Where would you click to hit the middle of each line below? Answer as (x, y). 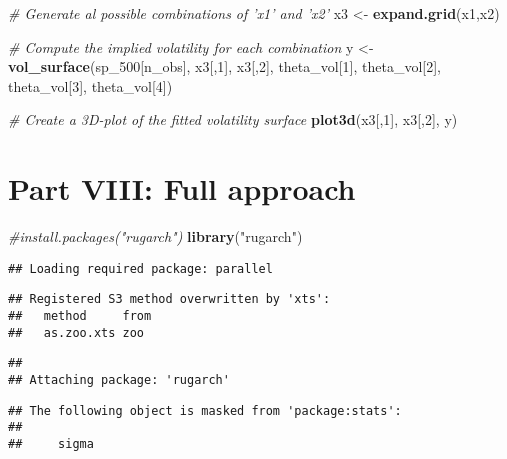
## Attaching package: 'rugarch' (119, 379)
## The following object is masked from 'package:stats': (205, 410)
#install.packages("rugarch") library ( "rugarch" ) (155, 236)
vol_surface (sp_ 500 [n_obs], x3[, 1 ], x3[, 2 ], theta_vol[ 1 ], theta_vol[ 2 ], (224, 66)
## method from (80, 316)
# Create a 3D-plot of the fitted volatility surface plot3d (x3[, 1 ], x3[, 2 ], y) (233, 119)
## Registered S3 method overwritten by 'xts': (169, 299)
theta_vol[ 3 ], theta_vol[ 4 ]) (90, 85)
